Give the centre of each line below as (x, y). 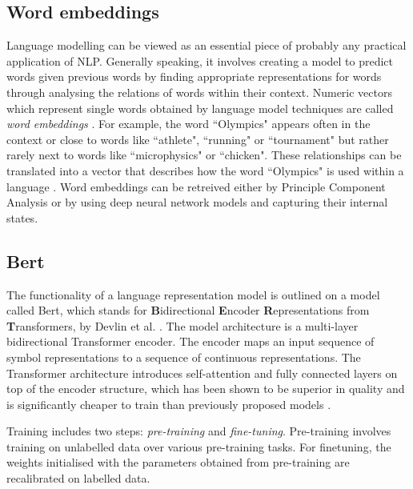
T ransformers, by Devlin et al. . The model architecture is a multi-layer (182, 325)
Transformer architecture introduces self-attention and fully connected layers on (202, 373)
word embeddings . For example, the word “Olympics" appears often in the (188, 124)
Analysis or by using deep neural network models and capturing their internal (197, 202)
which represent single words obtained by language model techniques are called (200, 108)
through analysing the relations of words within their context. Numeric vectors (200, 92)
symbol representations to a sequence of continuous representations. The (184, 357)
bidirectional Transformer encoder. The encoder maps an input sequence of (190, 341)
